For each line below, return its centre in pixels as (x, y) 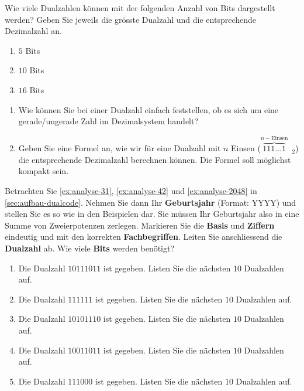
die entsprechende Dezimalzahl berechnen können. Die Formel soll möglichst (155, 159)
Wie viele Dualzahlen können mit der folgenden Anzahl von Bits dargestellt (140, 8)
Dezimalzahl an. (33, 31)
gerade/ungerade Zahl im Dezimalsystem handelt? (108, 121)
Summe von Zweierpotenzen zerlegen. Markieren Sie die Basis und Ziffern (140, 225)
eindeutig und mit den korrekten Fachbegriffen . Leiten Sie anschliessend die (144, 237)
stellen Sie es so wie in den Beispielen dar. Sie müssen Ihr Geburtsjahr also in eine (152, 214)
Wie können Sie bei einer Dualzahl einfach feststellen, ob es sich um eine (148, 109)
